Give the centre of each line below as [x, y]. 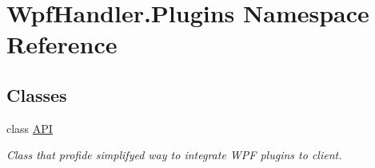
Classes [37, 94]
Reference [62, 44]
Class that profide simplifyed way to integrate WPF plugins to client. [174, 155]
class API [30, 128]
